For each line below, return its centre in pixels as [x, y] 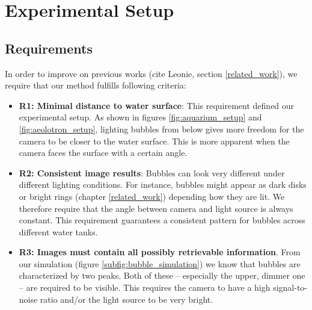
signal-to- [290, 287]
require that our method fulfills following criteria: [96, 85]
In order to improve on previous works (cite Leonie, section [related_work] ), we [151, 73]
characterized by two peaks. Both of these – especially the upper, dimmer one [162, 275]
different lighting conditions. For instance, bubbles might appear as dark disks [163, 184]
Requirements [49, 48]
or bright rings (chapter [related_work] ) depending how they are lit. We [152, 196]
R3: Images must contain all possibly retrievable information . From [160, 252]
